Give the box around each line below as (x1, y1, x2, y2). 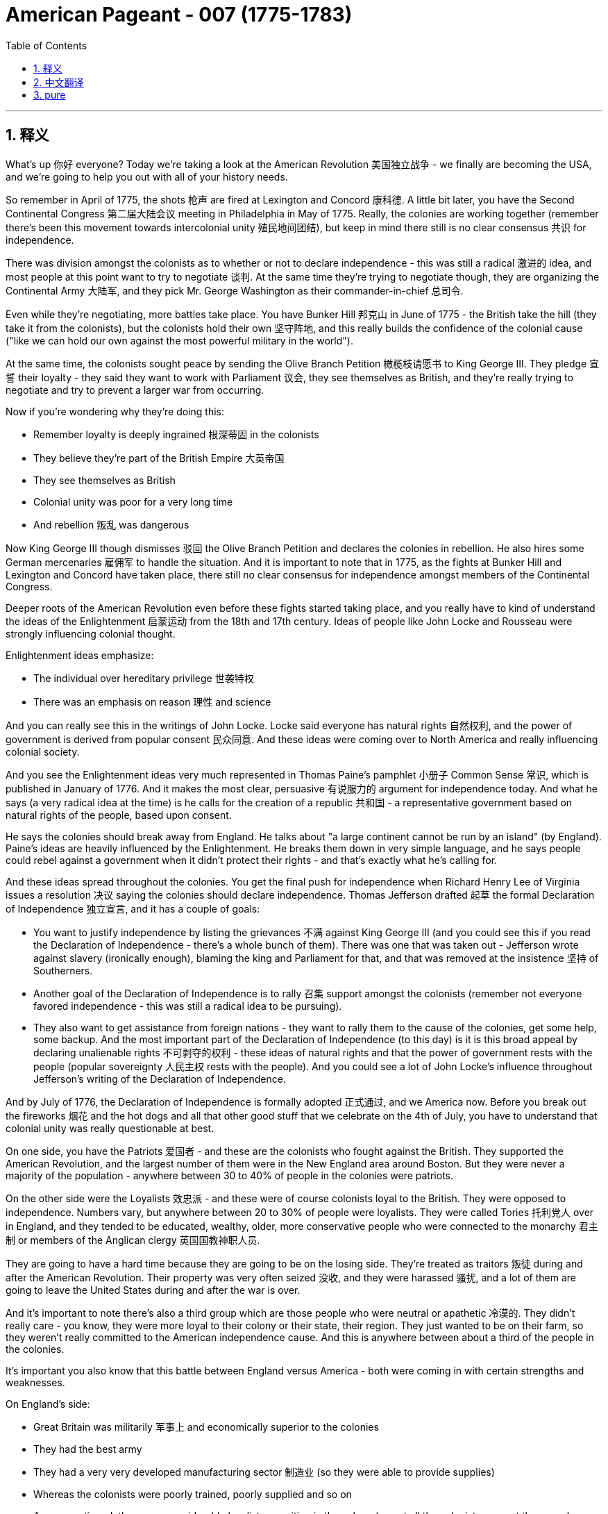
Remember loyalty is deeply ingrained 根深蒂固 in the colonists (33, 428, 319, 440)
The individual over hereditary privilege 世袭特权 (33, 672, 254, 684)
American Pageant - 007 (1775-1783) (6, 3, 353, 26)
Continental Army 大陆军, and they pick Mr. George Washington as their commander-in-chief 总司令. (6, 284, 464, 297)
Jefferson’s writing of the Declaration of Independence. (33, 1072, 286, 1085)
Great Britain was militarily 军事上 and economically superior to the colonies (33, 1420, 379, 1433)
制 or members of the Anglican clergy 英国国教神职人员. (6, 1233, 260, 1246)
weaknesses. (6, 1376, 65, 1388)
